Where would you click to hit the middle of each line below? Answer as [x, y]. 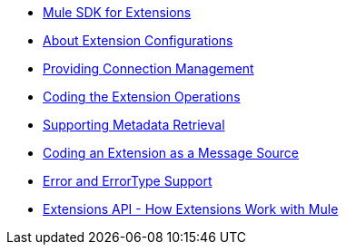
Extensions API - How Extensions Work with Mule [191, 209]
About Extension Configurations [138, 40]
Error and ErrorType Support [128, 181]
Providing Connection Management [148, 68]
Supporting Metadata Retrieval [134, 125]
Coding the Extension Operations [142, 97]
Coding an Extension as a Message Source [171, 153]
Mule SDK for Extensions [117, 12]
